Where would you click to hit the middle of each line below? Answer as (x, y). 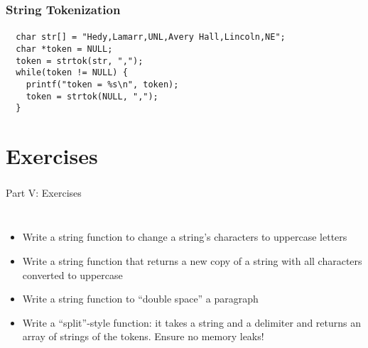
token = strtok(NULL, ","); (92, 96)
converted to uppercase (72, 274)
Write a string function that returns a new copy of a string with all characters (192, 261)
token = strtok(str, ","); (80, 61)
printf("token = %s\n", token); (102, 85)
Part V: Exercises (44, 193)
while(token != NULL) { (72, 73)
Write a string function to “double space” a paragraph (140, 299)
